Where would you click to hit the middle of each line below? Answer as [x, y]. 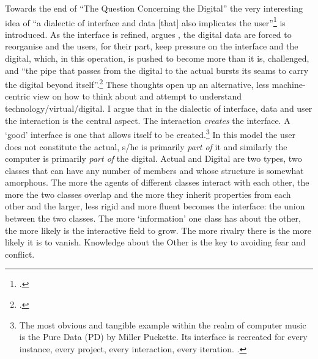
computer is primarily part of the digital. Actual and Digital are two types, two [153, 158]
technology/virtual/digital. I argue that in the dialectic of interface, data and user [159, 108]
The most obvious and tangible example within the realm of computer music [163, 325]
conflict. [20, 254]
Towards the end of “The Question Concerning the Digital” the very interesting [154, 8]
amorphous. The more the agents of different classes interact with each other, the [157, 182]
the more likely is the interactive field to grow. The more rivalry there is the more [158, 230]
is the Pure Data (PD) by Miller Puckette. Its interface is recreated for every [163, 337]
